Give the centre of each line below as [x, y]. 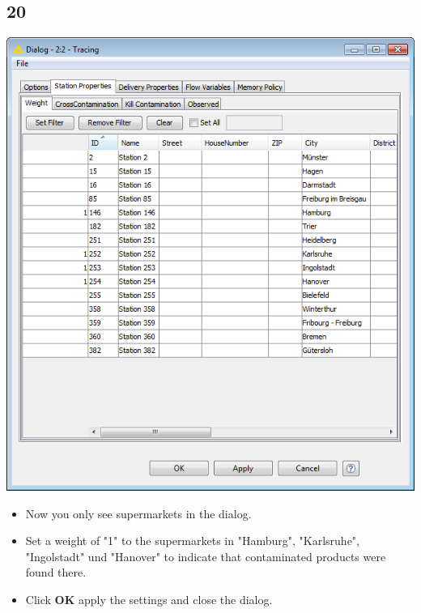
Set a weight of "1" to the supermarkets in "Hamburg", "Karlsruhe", [192, 541]
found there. [56, 572]
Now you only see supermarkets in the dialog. [138, 513]
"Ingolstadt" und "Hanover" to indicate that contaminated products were [206, 556]
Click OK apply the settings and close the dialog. [149, 600]
